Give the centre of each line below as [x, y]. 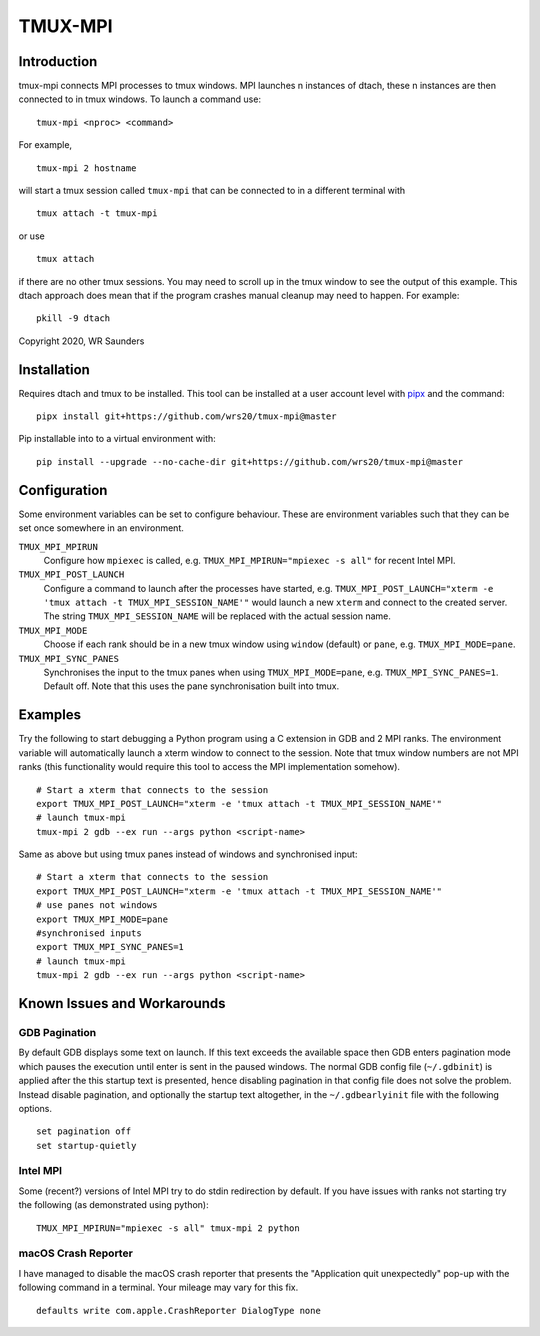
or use [31, 236]
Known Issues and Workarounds [122, 1003]
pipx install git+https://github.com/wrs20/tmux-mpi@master [186, 416]
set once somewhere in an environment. [101, 528]
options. [35, 1108]
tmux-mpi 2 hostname [86, 168]
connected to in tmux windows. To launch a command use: [140, 99]
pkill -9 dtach [73, 318]
